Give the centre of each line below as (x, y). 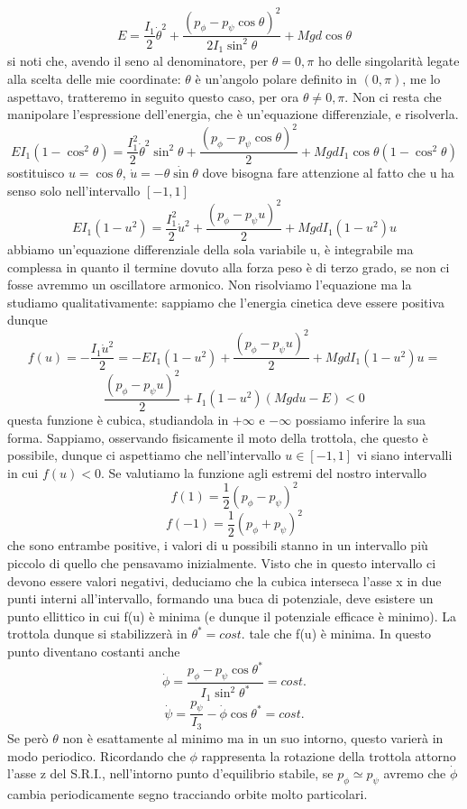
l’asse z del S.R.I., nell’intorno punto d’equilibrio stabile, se (170, 773)
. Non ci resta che (393, 96)
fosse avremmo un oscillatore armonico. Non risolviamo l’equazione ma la (210, 285)
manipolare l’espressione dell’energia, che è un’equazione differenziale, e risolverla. (233, 114)
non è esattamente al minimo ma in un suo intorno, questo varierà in (253, 737)
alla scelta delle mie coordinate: (94, 78)
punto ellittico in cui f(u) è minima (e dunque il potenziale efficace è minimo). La (232, 616)
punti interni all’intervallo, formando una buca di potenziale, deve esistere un (220, 598)
